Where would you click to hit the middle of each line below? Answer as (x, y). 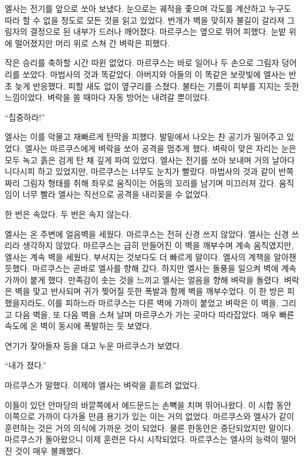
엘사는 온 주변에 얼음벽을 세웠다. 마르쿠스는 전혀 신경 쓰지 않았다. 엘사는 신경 (147, 234)
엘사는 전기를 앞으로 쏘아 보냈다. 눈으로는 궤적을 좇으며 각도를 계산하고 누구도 (148, 8)
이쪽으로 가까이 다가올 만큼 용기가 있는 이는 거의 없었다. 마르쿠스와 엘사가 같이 (150, 416)
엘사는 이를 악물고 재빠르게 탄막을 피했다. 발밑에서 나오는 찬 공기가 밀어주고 (144, 137)
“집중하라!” (25, 117)
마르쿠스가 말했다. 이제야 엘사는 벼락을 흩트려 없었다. (102, 385)
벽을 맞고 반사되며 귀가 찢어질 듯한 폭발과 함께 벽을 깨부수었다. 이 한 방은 (150, 291)
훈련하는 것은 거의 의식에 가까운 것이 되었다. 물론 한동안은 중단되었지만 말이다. (149, 427)
